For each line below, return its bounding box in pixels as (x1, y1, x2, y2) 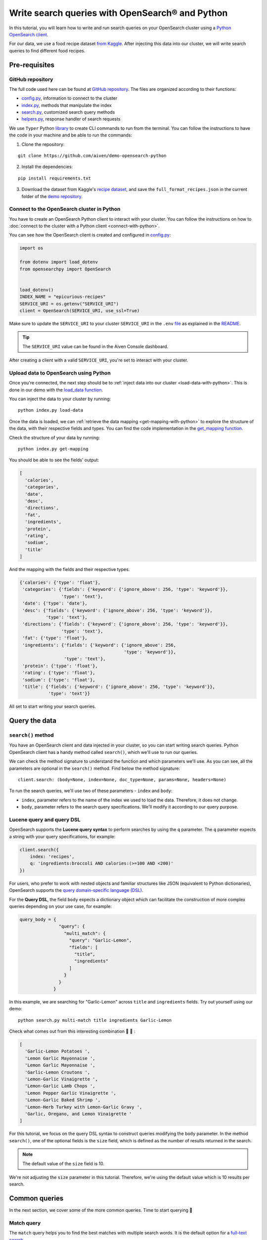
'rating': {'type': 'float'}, (22, 670, 96, 676)
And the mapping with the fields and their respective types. (9, 566, 130, 572)
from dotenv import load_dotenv (19, 259, 98, 265)
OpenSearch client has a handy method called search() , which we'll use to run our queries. (9, 749, 198, 755)
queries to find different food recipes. (9, 48, 86, 54)
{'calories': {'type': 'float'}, (19, 580, 101, 585)
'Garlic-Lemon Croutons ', (25, 1069, 90, 1075)
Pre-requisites (9, 61, 54, 69)
